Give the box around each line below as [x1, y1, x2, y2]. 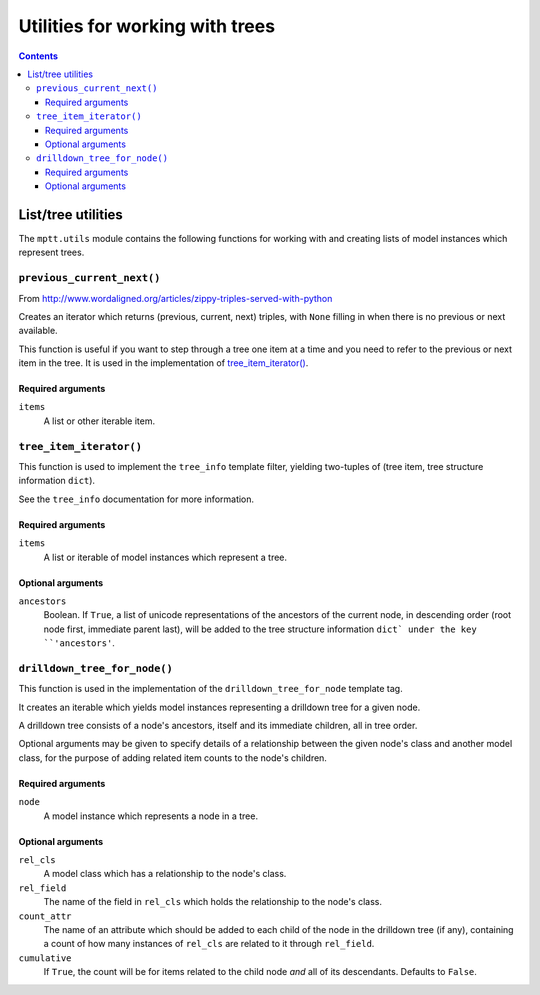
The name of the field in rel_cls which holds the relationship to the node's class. [43, 896, 383, 908]
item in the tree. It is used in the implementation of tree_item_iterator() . [18, 357, 309, 369]
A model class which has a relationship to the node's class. [43, 868, 287, 880]
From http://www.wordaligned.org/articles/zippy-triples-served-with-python [18, 292, 333, 304]
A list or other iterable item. [43, 415, 155, 427]
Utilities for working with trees [18, 15, 275, 37]
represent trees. [18, 246, 85, 259]
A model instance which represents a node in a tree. [43, 810, 259, 822]
